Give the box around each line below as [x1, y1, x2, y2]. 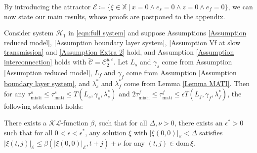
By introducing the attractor [4, 1, 91, 11]
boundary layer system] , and [4, 78, 90, 88]
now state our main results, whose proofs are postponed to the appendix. [4, 11, 225, 21]
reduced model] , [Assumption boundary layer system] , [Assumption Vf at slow [4, 37, 241, 47]
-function [61, 117, 88, 127]
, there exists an [174, 117, 223, 127]
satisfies [199, 127, 223, 137]
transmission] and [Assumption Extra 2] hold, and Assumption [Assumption [4, 47, 234, 57]
